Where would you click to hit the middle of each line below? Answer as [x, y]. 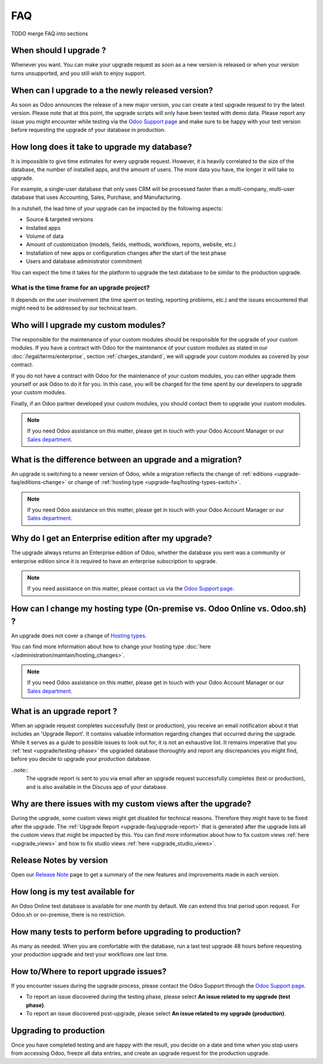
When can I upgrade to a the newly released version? [112, 90]
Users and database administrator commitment [84, 261]
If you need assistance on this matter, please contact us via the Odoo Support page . [131, 589]
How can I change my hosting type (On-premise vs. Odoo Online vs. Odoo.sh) [159, 609]
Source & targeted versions [60, 219]
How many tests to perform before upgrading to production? [126, 932]
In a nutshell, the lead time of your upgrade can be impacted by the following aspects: [117, 208]
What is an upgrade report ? [64, 711]
